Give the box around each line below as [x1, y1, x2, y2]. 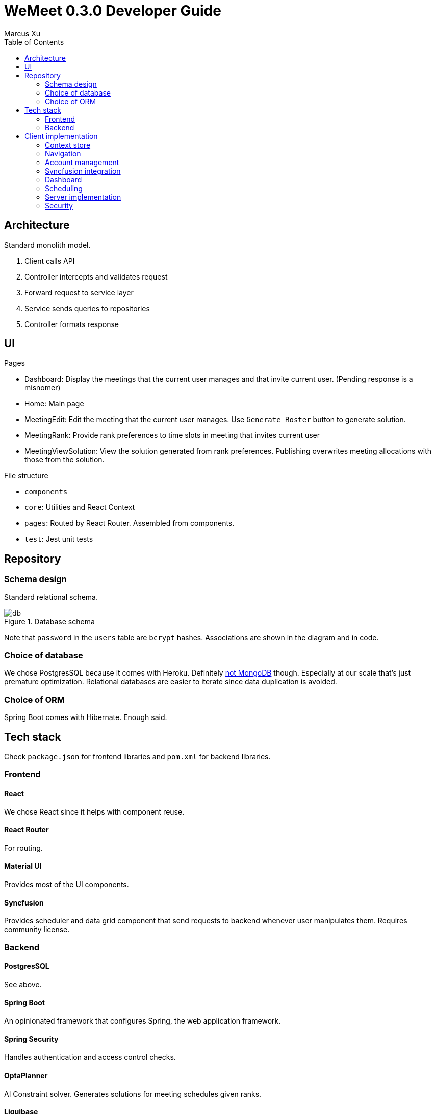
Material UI [4, 862, 42, 871]
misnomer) [24, 383, 61, 392]
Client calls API [24, 256, 75, 265]
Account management [45, 157, 119, 167]
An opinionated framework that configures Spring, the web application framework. [4, 1016, 281, 1026]
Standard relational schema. [4, 592, 98, 601]
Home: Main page [24, 399, 84, 408]
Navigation [45, 149, 81, 158]
